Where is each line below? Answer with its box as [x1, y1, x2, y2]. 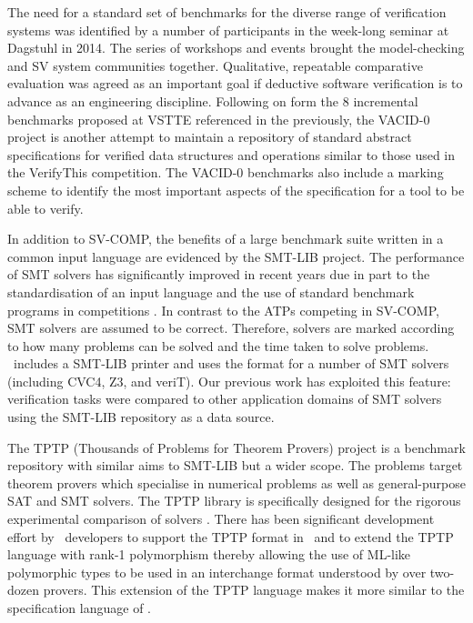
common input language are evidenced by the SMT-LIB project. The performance [7, 246, 465, 266]
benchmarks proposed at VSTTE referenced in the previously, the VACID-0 [7, 109, 430, 128]
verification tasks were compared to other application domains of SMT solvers [7, 389, 442, 408]
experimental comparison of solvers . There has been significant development [7, 509, 435, 528]
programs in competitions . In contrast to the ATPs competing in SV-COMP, [7, 300, 439, 319]
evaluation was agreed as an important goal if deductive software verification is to [7, 74, 463, 93]
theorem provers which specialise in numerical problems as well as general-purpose [7, 473, 466, 492]
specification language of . [7, 598, 151, 617]
